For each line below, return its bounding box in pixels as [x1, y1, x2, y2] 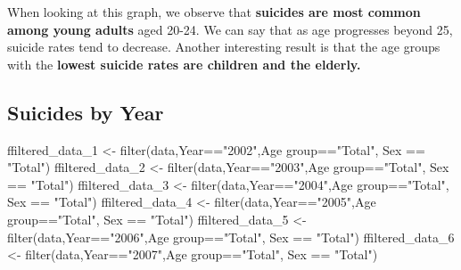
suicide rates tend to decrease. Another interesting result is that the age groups [7, 37, 440, 56]
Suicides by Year [7, 98, 164, 126]
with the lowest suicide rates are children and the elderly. [7, 54, 361, 73]
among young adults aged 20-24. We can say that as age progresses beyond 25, [7, 20, 453, 38]
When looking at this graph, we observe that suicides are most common [7, 3, 421, 20]
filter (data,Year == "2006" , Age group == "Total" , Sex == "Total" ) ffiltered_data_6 [7, 227, 455, 246]
